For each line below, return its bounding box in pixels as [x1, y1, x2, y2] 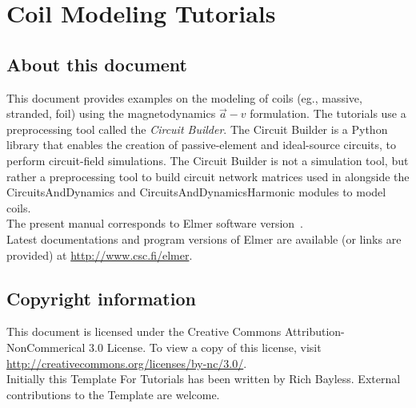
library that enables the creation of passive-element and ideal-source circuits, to [6, 136, 397, 153]
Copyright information [6, 285, 196, 310]
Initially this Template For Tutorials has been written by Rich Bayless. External [6, 370, 401, 387]
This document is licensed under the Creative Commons [6, 323, 282, 340]
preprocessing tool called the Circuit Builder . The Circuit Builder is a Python [6, 120, 388, 137]
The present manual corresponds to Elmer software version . [6, 215, 304, 232]
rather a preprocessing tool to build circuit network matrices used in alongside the [6, 168, 410, 184]
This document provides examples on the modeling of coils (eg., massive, [6, 89, 362, 106]
